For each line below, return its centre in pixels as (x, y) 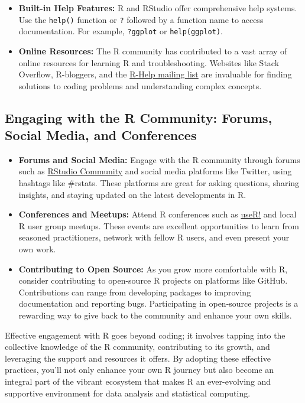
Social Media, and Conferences (101, 135)
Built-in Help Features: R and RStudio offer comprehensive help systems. (158, 8)
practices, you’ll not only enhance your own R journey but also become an (139, 370)
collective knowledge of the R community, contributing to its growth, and (137, 347)
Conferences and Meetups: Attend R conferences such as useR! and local (158, 214)
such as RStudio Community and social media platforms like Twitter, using (155, 171)
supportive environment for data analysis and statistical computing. (128, 393)
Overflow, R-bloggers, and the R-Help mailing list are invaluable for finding (155, 74)
